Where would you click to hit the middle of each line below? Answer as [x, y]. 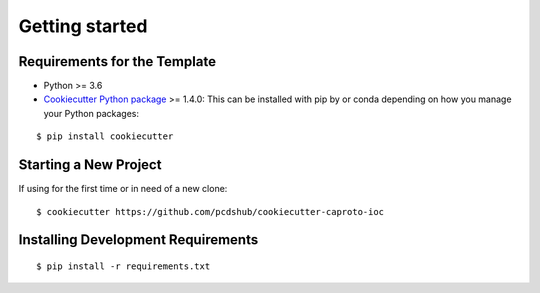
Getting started [83, 26]
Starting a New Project [90, 165]
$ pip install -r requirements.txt [123, 266]
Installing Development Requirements [138, 240]
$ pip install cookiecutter [105, 136]
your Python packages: [91, 113]
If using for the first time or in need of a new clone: [123, 189]
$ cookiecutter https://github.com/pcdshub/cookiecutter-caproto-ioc [210, 211]
